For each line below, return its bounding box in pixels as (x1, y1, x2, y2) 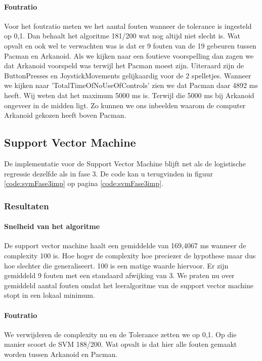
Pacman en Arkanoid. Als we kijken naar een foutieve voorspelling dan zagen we (4, 50, 254, 61)
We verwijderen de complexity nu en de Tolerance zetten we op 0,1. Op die (4, 329, 237, 339)
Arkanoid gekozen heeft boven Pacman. (4, 110, 126, 120)
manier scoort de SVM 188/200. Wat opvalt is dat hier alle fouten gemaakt (4, 339, 237, 349)
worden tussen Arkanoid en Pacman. (4, 348, 118, 359)
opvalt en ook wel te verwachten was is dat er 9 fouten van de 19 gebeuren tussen (4, 40, 256, 51)
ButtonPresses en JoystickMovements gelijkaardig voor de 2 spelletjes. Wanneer (4, 70, 251, 80)
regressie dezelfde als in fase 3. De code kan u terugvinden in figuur (4, 168, 213, 178)
